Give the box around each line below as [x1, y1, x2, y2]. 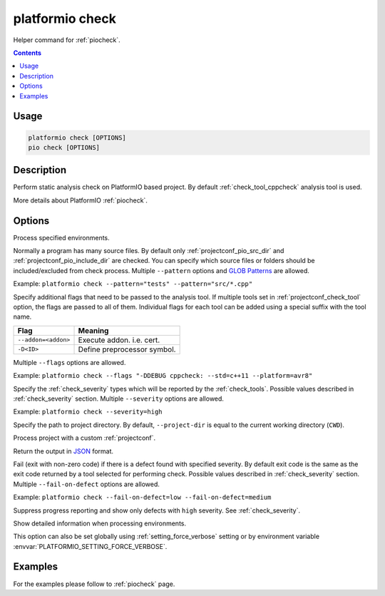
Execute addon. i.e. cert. [78, 335, 160, 345]
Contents [13, 48, 42, 57]
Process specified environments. [13, 233, 110, 242]
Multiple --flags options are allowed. [13, 358, 126, 366]
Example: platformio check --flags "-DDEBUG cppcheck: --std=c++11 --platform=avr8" [13, 371, 313, 380]
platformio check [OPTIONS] [28, 133, 126, 142]
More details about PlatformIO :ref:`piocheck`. [13, 196, 148, 205]
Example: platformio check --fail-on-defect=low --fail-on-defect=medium [13, 493, 272, 502]
